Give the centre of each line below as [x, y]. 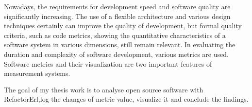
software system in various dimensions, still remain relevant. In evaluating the [120, 45]
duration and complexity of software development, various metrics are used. [116, 54]
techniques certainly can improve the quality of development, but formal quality [123, 26]
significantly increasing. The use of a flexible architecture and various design [117, 16]
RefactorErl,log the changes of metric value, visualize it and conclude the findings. [126, 99]
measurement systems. [37, 73]
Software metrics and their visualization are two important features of [108, 63]
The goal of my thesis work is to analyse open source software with [104, 89]
